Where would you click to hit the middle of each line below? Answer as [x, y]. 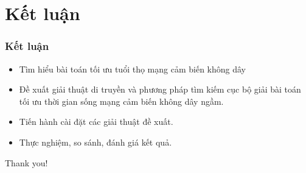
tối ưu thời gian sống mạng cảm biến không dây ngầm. [121, 101]
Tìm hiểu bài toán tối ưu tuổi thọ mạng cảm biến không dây [132, 69]
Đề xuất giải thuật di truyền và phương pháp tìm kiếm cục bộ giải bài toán [160, 89]
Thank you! [26, 162]
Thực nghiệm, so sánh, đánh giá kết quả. [96, 142]
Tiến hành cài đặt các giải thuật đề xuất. [96, 122]
